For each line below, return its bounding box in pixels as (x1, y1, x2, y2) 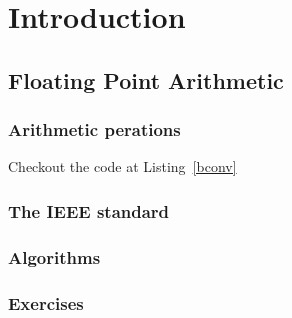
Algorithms (8, 244, 101, 269)
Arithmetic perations (8, 117, 181, 142)
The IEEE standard (8, 198, 170, 223)
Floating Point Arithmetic (8, 64, 284, 95)
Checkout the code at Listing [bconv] (8, 156, 237, 177)
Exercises (8, 290, 84, 315)
